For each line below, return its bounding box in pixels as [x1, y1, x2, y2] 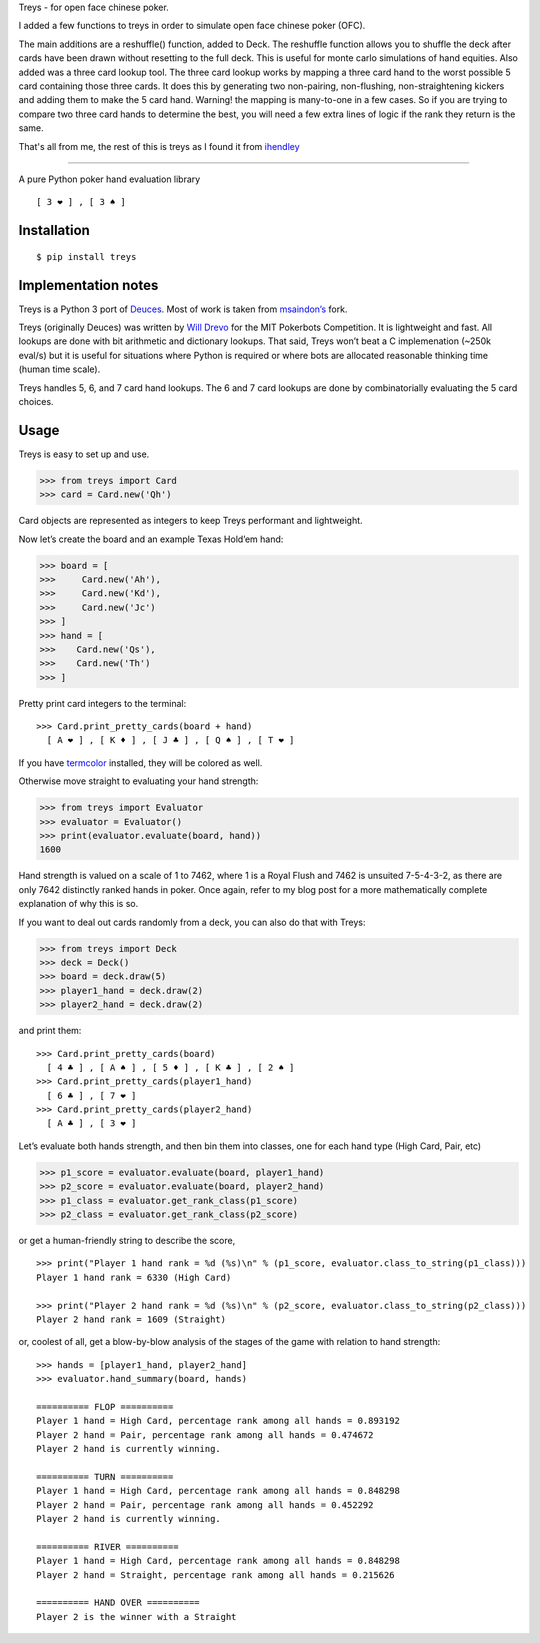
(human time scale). [18, 363, 101, 375]
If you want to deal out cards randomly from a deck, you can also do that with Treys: [18, 916, 366, 928]
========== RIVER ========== [36, 1541, 179, 1552]
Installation [18, 222, 90, 239]
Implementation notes [18, 276, 159, 294]
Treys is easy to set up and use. [18, 448, 150, 460]
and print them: [18, 1025, 82, 1037]
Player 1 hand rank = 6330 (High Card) [36, 1271, 232, 1283]
